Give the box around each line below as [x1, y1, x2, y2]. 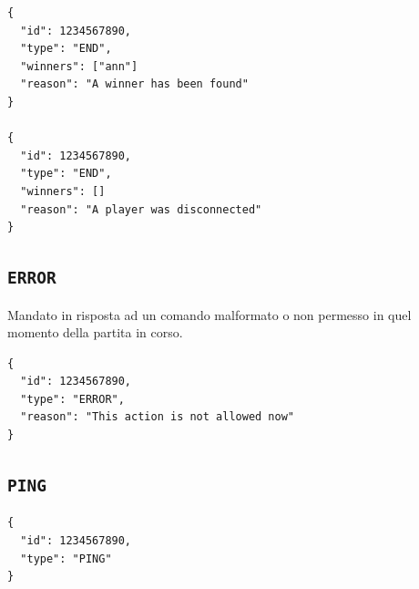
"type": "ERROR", [20, 392, 125, 406]
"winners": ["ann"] [20, 59, 138, 73]
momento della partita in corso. [7, 323, 183, 342]
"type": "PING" [20, 552, 112, 565]
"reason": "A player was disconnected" [20, 202, 262, 216]
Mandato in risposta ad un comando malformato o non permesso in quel [7, 305, 412, 324]
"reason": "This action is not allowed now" [20, 410, 294, 424]
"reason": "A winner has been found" [20, 77, 249, 91]
